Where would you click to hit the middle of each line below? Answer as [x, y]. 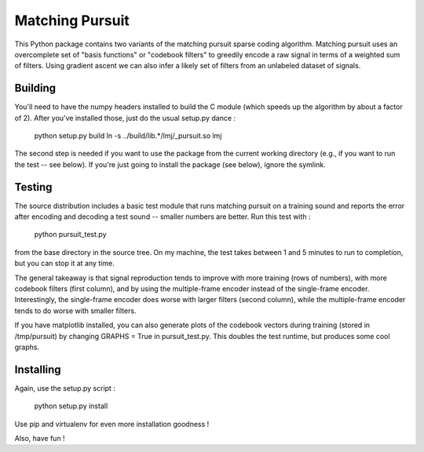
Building [35, 88]
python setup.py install [71, 406]
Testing [33, 187]
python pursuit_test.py [70, 235]
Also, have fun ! [40, 439]
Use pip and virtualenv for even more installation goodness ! [112, 424]
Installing [38, 369]
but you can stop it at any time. [64, 264]
